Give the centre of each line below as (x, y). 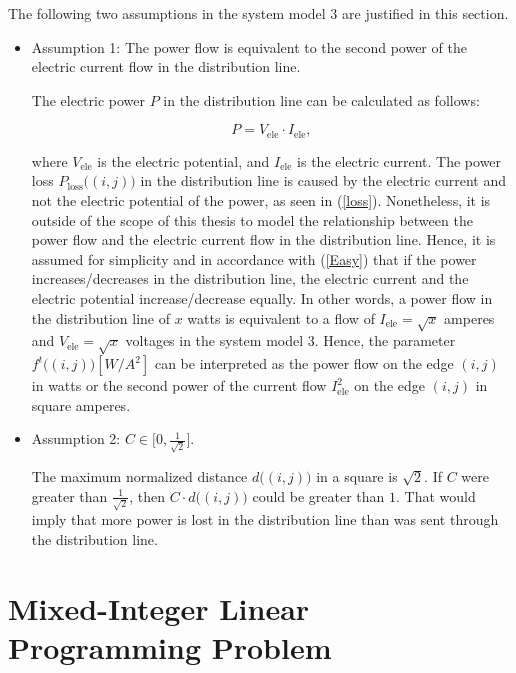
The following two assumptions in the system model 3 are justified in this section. (258, 13)
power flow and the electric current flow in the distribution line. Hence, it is (263, 239)
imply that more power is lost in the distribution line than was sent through (265, 519)
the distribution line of (101, 317)
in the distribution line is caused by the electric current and (323, 180)
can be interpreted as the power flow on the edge (304, 363)
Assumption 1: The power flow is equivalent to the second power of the (249, 46)
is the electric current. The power (399, 160)
